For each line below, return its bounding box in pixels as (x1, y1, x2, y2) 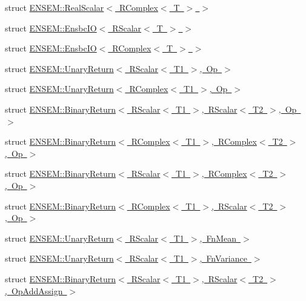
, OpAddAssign (5, 284, 63, 297)
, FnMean (199, 231, 236, 244)
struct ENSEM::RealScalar (5, 1, 104, 13)
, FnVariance (199, 252, 247, 265)
